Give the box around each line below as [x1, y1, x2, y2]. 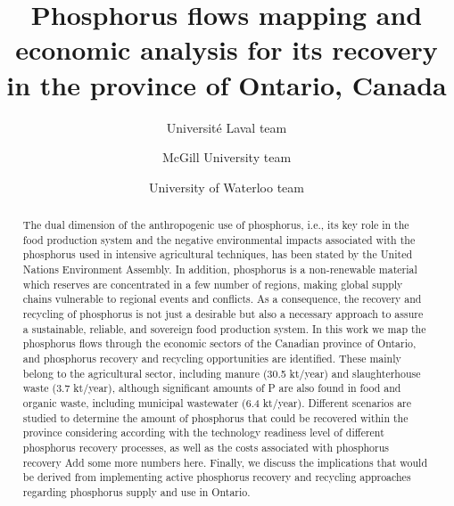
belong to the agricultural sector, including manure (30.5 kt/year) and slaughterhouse [22, 365, 421, 380]
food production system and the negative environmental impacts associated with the [22, 232, 416, 247]
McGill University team [161, 148, 292, 167]
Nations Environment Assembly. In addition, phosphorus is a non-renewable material [22, 262, 417, 277]
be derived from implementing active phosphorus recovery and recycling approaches [22, 469, 411, 485]
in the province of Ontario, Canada [6, 66, 447, 102]
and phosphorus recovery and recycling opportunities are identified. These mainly [22, 350, 401, 365]
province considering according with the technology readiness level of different [22, 425, 384, 440]
